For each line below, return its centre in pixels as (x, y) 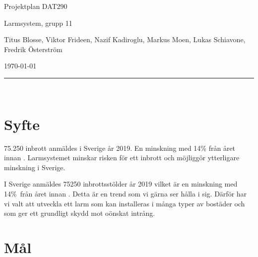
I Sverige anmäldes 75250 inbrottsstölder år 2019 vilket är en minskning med (121, 184)
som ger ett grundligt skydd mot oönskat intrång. (80, 213)
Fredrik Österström (33, 49)
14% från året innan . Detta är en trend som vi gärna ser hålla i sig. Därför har (126, 194)
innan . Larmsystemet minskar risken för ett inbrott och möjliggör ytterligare (122, 158)
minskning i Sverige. (35, 167)
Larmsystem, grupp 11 (38, 23)
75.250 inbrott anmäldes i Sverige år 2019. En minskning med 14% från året (120, 148)
